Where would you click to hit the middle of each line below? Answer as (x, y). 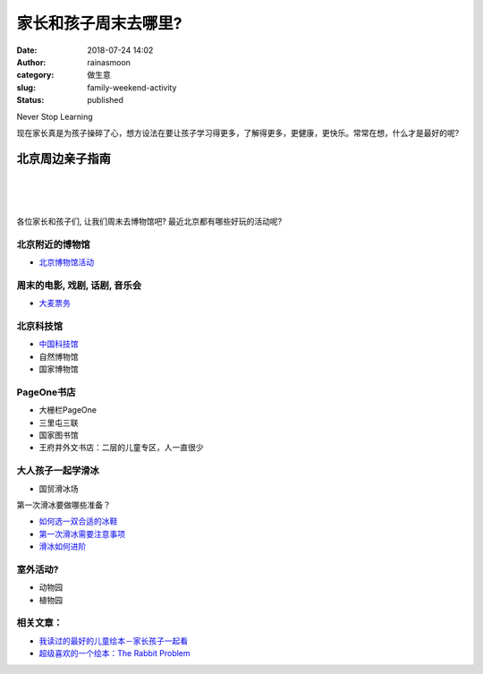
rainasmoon (109, 62)
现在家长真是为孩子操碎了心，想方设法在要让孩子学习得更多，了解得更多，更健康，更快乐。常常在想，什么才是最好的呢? (238, 132)
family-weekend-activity (132, 87)
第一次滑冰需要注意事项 (82, 533)
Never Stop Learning (55, 116)
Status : (30, 100)
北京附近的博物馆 (53, 244)
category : (35, 75)
